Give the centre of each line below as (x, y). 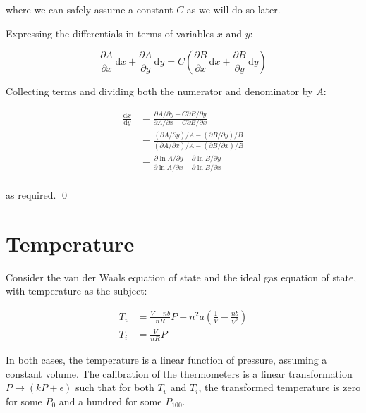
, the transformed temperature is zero (280, 387)
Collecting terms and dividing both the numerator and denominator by (159, 91)
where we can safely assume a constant (90, 9)
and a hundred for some (110, 401)
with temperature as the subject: (77, 291)
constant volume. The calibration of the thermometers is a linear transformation (179, 373)
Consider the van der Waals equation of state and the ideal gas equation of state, (181, 277)
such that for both (115, 387)
